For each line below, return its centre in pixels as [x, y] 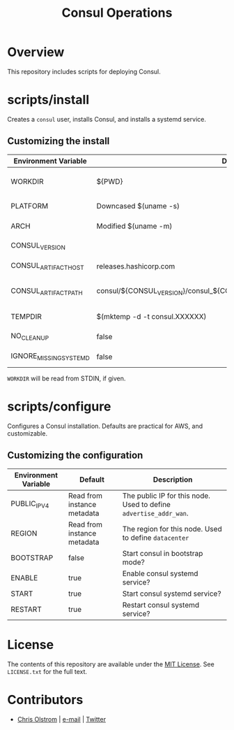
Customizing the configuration [75, 456]
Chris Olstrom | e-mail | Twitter [62, 719]
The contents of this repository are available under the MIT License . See [111, 664]
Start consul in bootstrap [163, 553]
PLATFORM [30, 206]
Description [173, 479]
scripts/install [48, 100]
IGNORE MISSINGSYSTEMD [50, 357]
